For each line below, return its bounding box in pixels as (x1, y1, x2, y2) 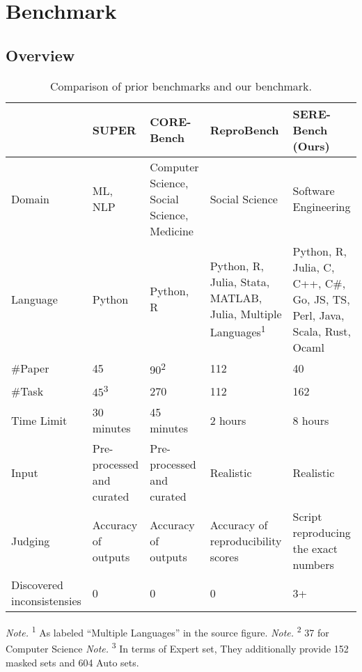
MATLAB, (210, 289, 262, 306)
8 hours (292, 412, 329, 428)
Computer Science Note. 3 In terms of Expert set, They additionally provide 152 (6, 639, 349, 656)
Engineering (292, 198, 351, 215)
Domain (11, 190, 49, 207)
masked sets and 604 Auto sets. (6, 655, 139, 669)
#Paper (11, 360, 49, 377)
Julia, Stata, (210, 273, 270, 290)
